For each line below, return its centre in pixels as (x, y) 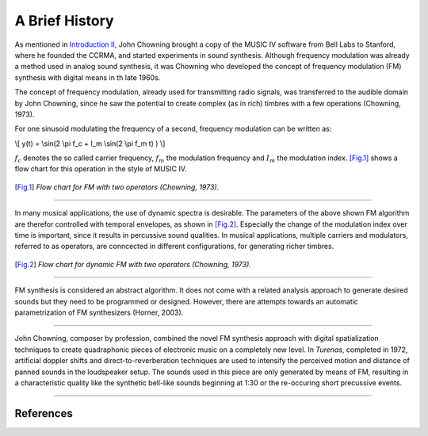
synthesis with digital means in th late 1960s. (88, 77)
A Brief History (64, 21)
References (44, 413)
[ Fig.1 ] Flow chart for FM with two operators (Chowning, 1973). (117, 187)
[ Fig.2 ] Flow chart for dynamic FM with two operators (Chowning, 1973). (133, 264)
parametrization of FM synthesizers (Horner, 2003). (99, 312)
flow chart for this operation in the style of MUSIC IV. (101, 169)
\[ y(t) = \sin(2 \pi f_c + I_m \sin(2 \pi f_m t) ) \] (90, 143)
